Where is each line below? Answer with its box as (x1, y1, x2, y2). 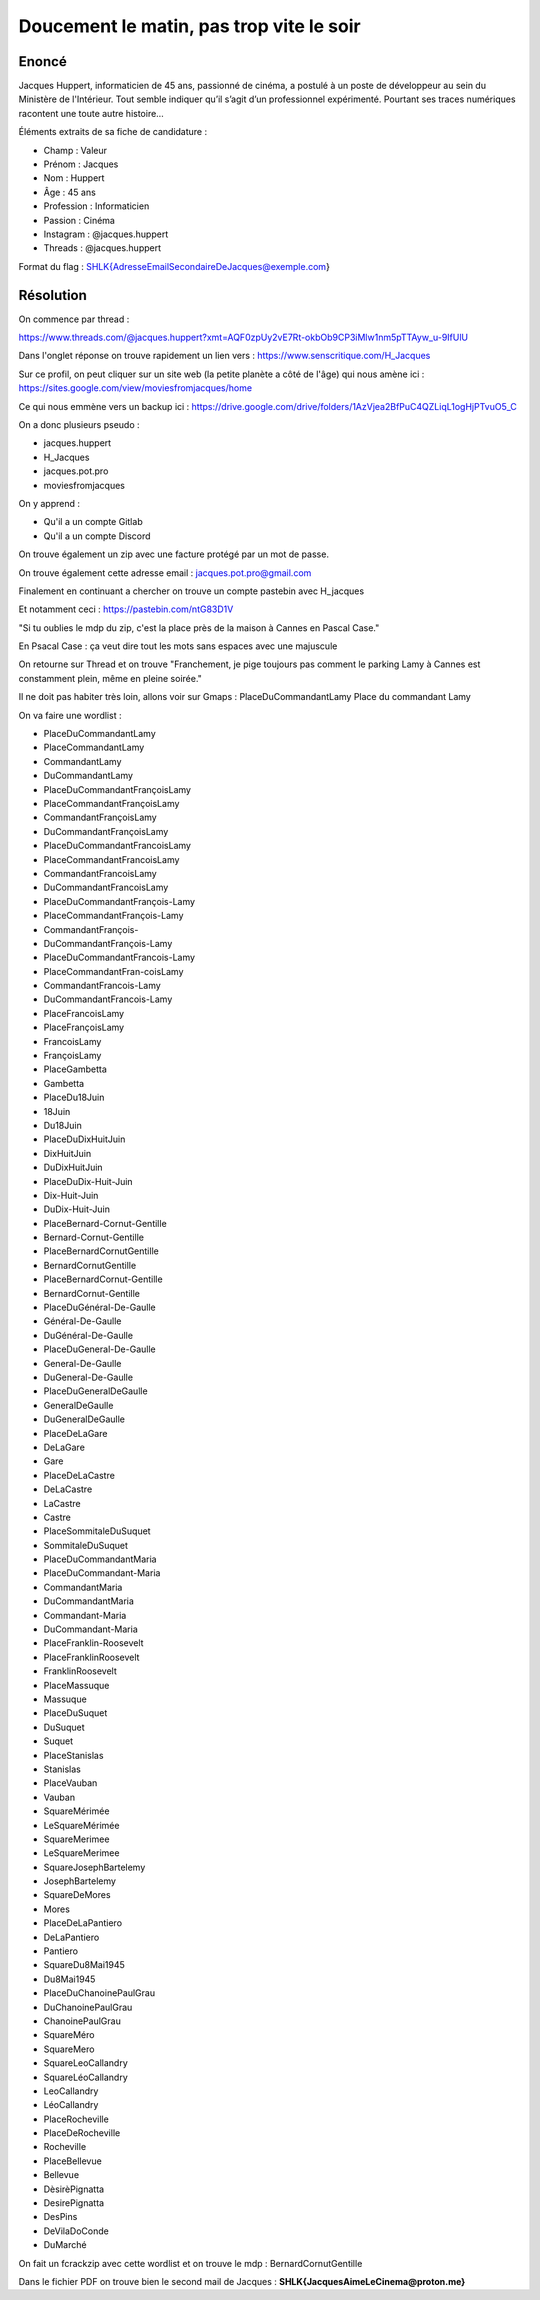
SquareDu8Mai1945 (43, 1959, 125, 1971)
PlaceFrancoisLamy (43, 1007, 125, 1019)
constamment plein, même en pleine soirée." (18, 672, 202, 684)
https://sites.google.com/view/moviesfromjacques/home (18, 382, 253, 394)
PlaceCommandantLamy (43, 741, 145, 754)
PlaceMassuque (43, 1679, 110, 1691)
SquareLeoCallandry (43, 2057, 129, 2069)
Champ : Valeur (43, 144, 108, 156)
